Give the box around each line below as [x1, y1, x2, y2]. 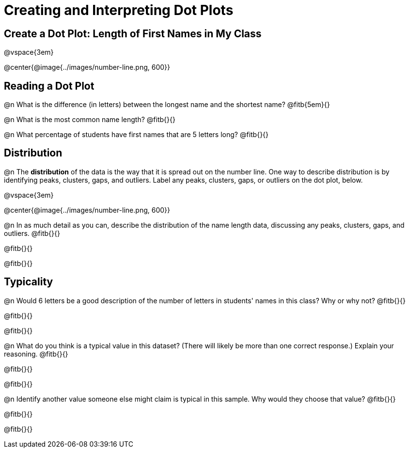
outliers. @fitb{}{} [4, 229, 60, 237]
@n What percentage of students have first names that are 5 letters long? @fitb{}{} [4, 130, 269, 139]
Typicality [4, 276, 53, 288]
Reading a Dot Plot [4, 79, 94, 92]
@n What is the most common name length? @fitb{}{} [4, 115, 175, 124]
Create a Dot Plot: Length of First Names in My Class [4, 27, 262, 40]
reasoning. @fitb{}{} [4, 349, 68, 358]
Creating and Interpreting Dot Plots [4, 2, 234, 18]
